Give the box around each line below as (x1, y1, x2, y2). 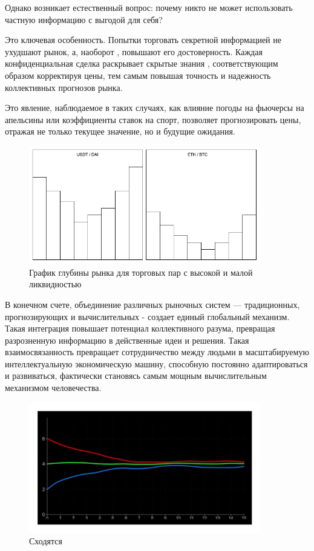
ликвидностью (29, 278, 82, 290)
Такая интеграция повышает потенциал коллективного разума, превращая (5, 322, 275, 335)
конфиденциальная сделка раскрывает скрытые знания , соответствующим (5, 57, 278, 70)
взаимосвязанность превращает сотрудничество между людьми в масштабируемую (5, 346, 309, 358)
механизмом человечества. (5, 381, 102, 394)
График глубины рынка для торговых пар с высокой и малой (29, 265, 253, 278)
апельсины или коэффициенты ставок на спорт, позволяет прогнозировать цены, (5, 113, 301, 125)
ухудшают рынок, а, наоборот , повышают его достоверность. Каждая (5, 45, 263, 58)
